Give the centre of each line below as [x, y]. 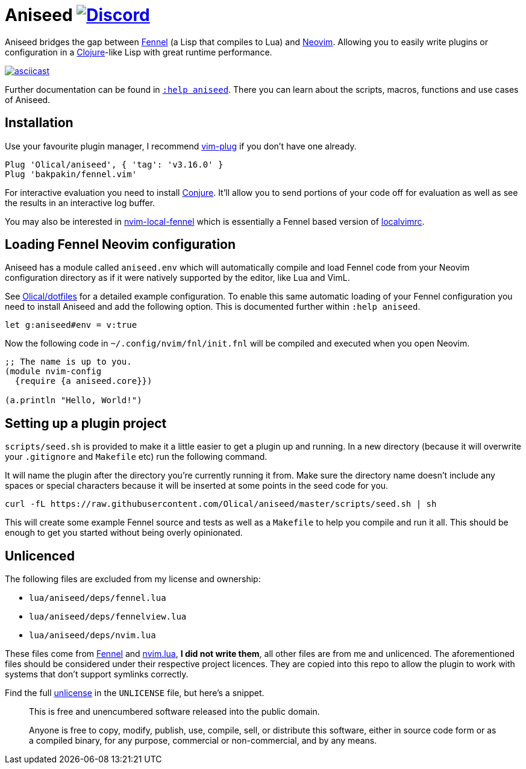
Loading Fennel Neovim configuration [121, 245]
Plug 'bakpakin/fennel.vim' [71, 174]
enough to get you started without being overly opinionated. [124, 533]
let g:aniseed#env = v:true [71, 325]
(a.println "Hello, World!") [74, 400]
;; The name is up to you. [68, 362]
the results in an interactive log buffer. [80, 202]
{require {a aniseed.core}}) [83, 381]
